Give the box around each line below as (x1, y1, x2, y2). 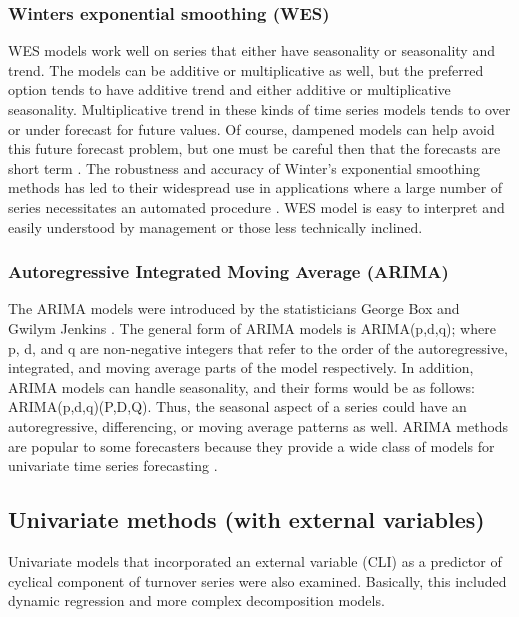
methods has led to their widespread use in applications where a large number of (8, 177, 503, 198)
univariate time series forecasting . (8, 455, 218, 476)
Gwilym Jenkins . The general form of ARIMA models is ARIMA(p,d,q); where (8, 317, 496, 338)
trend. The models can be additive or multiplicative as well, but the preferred (8, 59, 484, 80)
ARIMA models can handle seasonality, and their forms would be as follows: (8, 376, 476, 397)
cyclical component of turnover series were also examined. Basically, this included (8, 570, 507, 591)
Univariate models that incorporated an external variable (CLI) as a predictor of (8, 550, 502, 571)
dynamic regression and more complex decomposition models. (8, 590, 385, 611)
